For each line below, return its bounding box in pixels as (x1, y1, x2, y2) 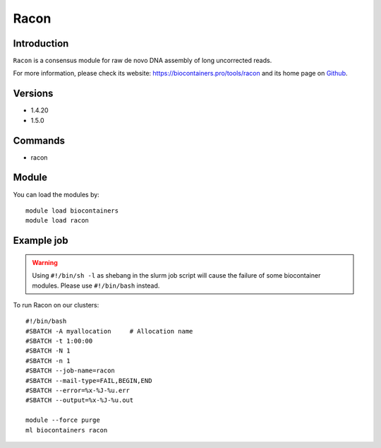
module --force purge (25, 416, 100, 424)
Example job (13, 235, 68, 247)
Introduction (13, 37, 69, 49)
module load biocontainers (25, 206, 119, 215)
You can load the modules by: (13, 190, 100, 199)
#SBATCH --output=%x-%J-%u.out (25, 396, 134, 404)
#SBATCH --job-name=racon (25, 367, 116, 375)
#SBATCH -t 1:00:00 (25, 337, 93, 346)
